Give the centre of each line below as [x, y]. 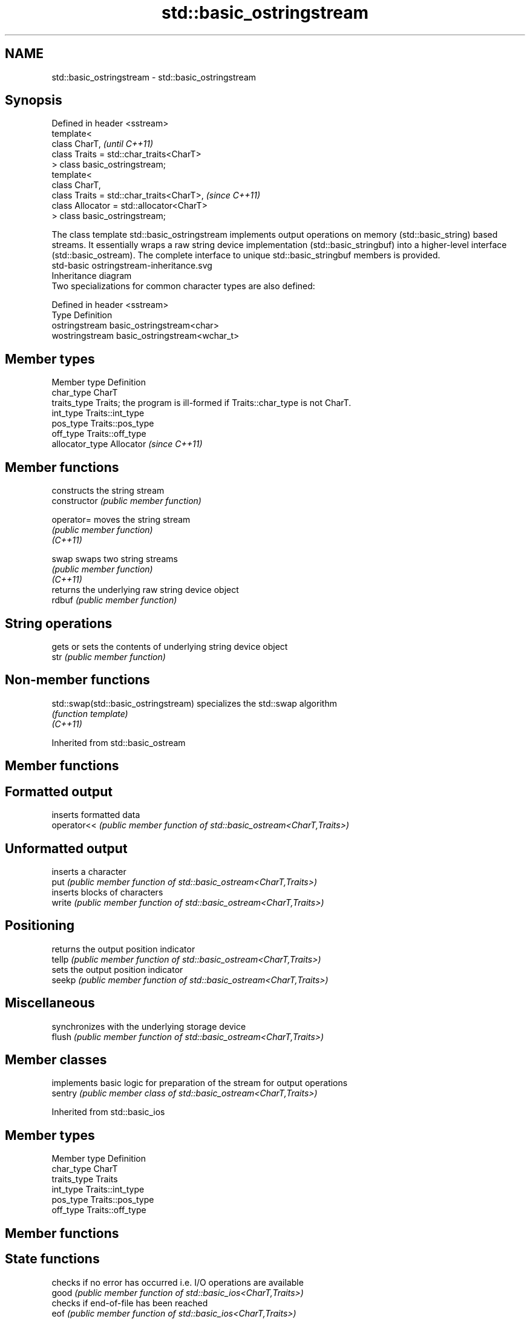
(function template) [90, 713]
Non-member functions [77, 680]
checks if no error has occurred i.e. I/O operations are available [178, 1282]
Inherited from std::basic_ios [108, 1112]
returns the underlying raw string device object [145, 590]
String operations [59, 623]
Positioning [40, 926]
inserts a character [89, 871]
